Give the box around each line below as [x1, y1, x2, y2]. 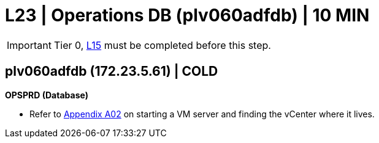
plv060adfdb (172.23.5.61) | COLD [5, 64, 218, 79]
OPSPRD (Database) [5, 89, 88, 100]
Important [7, 38, 52, 51]
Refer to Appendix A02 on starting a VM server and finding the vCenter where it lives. [29, 108, 375, 119]
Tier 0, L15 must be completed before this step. [53, 38, 271, 51]
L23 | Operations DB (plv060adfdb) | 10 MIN [5, 5, 370, 26]
